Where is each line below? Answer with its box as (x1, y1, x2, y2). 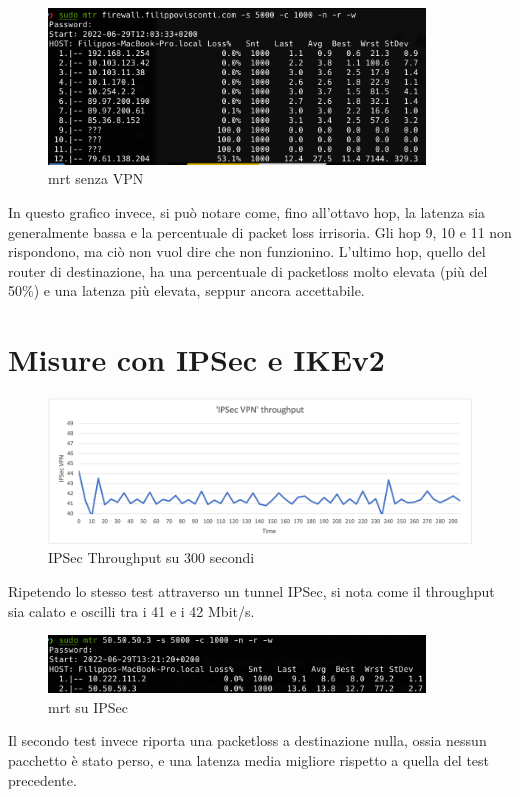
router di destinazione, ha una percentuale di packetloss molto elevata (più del (8, 260, 488, 281)
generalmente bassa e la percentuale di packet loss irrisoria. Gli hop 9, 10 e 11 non (8, 221, 512, 242)
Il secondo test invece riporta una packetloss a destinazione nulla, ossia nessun (8, 730, 487, 751)
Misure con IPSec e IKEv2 (8, 339, 385, 380)
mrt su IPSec (48, 696, 129, 717)
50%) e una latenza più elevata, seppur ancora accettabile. (8, 280, 365, 301)
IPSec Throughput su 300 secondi (48, 547, 255, 568)
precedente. (8, 769, 77, 790)
